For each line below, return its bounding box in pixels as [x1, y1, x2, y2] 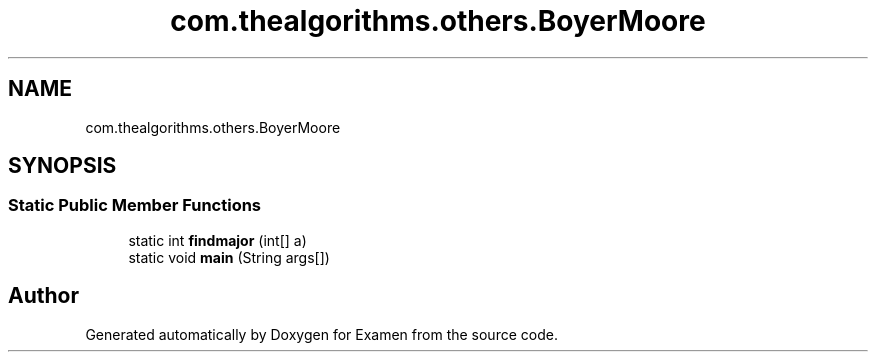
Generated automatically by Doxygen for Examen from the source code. [85, 325, 558, 343]
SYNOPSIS [8, 153, 117, 179]
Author [8, 283, 79, 309]
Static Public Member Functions [8, 195, 262, 216]
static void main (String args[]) [128, 248, 330, 266]
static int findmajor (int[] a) [128, 231, 307, 249]
